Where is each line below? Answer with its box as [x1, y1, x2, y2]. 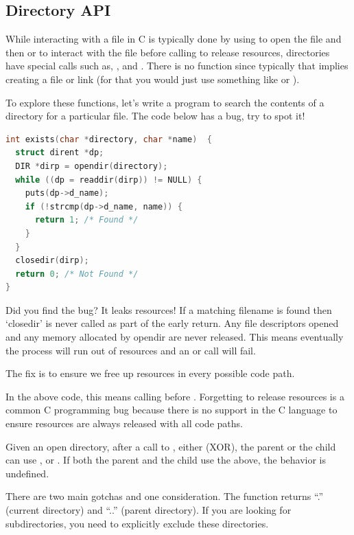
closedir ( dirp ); [15, 255, 89, 266]
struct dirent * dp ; [15, 148, 104, 158]
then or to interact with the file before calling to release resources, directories [5, 45, 330, 59]
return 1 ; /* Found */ [34, 215, 139, 225]
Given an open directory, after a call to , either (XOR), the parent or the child [5, 439, 336, 453]
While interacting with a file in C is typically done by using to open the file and [5, 32, 342, 46]
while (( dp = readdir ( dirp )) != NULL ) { [15, 174, 202, 185]
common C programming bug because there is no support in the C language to [5, 402, 338, 417]
